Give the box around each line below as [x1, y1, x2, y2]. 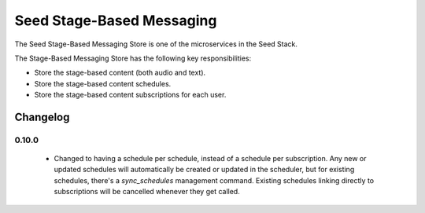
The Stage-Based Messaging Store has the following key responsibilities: [14, 53, 252, 63]
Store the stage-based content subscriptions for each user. [34, 90, 227, 100]
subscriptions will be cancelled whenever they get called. [54, 187, 240, 196]
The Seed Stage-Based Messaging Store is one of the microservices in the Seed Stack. [14, 39, 298, 49]
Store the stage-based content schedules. [34, 79, 172, 88]
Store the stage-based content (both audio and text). [34, 68, 206, 78]
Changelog [14, 110, 70, 123]
